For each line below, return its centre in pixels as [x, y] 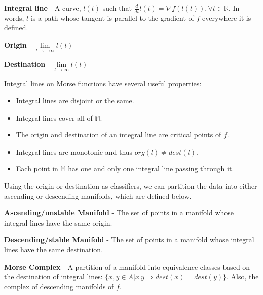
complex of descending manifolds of [59, 286]
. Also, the [243, 276]
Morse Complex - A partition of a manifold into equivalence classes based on [127, 266]
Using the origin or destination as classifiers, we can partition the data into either [131, 186]
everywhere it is [227, 17]
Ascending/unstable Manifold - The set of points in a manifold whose [119, 213]
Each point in [37, 169]
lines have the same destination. [54, 249]
